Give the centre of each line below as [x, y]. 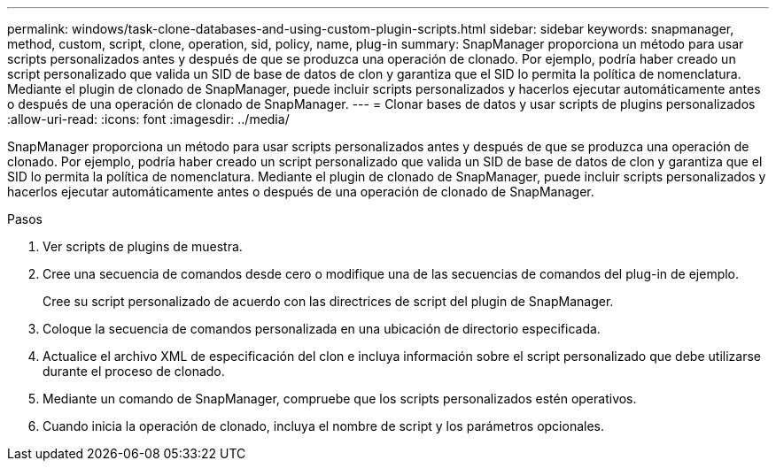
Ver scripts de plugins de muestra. [143, 246]
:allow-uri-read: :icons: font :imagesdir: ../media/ [148, 119]
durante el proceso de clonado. [134, 371]
